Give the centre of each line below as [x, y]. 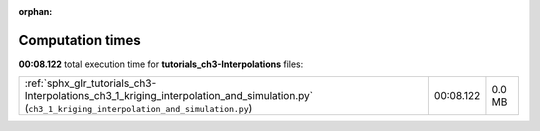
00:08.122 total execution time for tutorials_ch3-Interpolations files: [161, 64]
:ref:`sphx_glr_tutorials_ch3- [90, 83]
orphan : [35, 11]
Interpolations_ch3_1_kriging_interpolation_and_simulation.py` [169, 96]
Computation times [79, 40]
